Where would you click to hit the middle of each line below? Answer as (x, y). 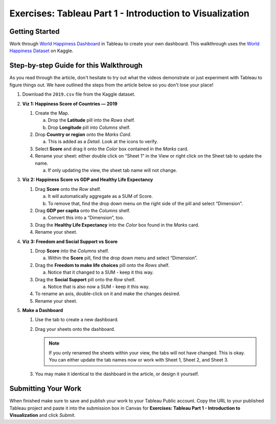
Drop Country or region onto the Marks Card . (83, 135)
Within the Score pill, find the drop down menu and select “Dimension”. (123, 258)
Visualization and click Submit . (43, 415)
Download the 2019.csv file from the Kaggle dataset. (79, 94)
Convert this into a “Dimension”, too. (86, 218)
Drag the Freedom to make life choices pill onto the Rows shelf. (102, 265)
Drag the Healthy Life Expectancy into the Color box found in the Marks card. (117, 225)
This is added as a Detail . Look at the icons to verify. (103, 142)
